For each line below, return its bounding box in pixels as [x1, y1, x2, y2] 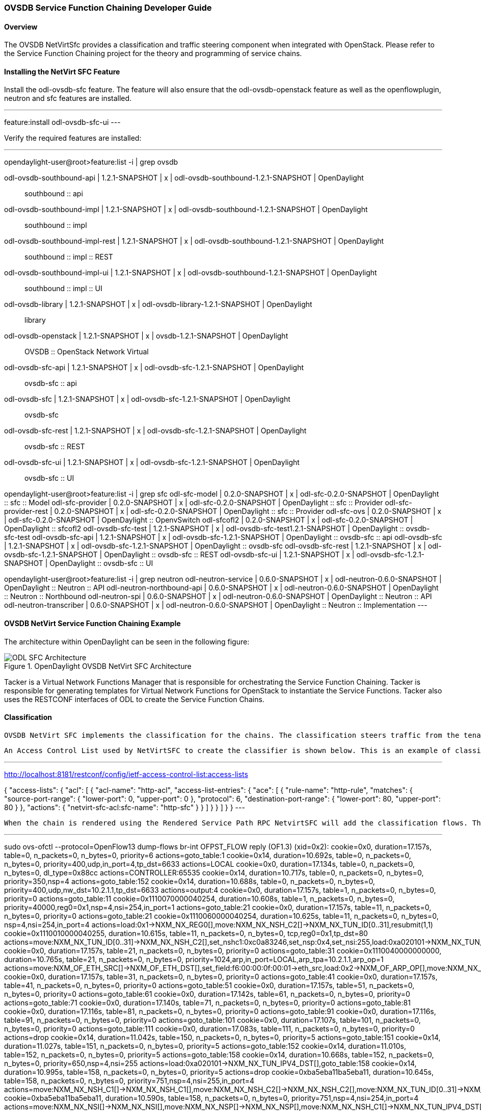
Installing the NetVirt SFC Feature [4, 67, 120, 76]
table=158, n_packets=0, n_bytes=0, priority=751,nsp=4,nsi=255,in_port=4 [4, 1076, 255, 1085]
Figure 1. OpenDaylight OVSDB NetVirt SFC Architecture [4, 661, 192, 670]
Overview [4, 22, 38, 31]
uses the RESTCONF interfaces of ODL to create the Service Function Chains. [4, 694, 264, 704]
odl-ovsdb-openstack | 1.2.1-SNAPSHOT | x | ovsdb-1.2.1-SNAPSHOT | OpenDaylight [4, 331, 288, 341]
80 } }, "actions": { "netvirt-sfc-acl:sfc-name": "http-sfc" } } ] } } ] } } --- [4, 803, 245, 812]
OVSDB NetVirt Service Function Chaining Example [4, 619, 181, 628]
